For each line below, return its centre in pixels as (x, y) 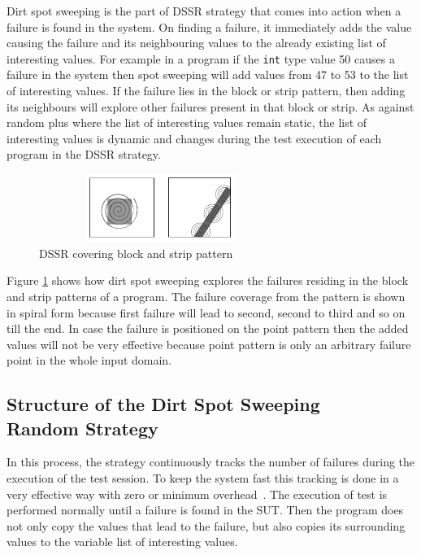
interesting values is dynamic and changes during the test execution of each (194, 138)
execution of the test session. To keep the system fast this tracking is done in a (203, 478)
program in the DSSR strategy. (84, 154)
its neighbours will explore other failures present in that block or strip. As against (210, 106)
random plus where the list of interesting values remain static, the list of (187, 122)
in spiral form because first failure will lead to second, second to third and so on (206, 312)
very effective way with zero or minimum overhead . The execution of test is (197, 494)
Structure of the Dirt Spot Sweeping (163, 404)
